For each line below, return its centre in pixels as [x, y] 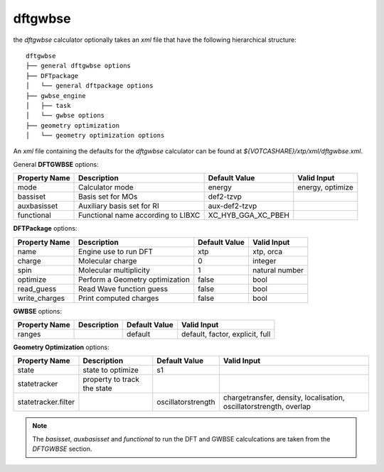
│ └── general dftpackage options [90, 86]
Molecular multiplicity [114, 270]
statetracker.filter [46, 402]
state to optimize [111, 371]
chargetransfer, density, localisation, [284, 397]
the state [98, 388]
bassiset [32, 197]
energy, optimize [325, 187]
